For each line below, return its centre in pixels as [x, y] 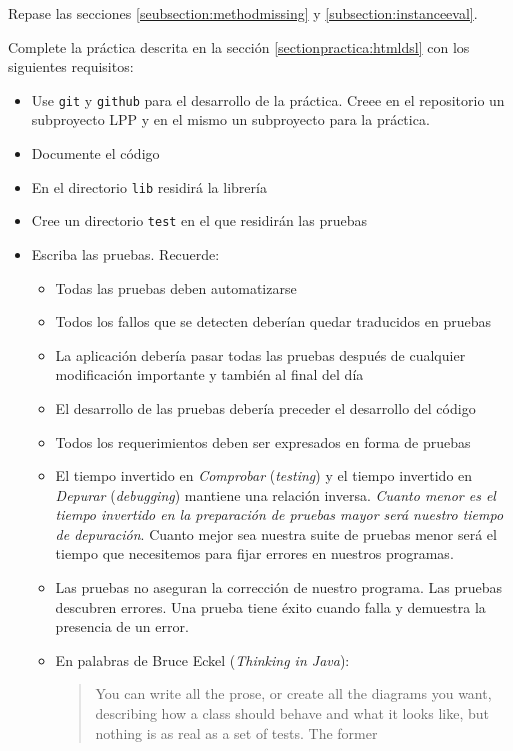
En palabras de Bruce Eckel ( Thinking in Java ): [202, 659]
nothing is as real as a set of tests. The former [236, 732]
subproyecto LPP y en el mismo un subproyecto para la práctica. [230, 119]
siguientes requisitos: [71, 66]
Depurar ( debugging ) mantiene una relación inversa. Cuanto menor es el [275, 494]
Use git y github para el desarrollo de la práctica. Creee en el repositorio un [268, 99]
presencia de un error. [122, 626]
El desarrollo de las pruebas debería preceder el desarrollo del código [265, 407]
